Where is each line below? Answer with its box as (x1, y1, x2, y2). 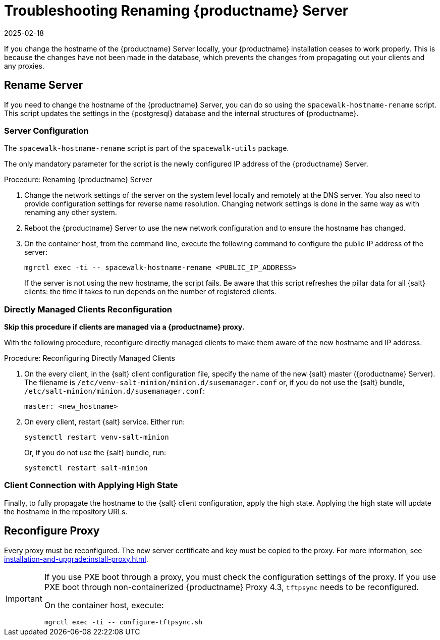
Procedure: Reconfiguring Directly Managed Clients (4, 354, 175, 363)
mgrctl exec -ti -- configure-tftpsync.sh (44, 618, 203, 626)
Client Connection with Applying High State (4, 480, 178, 491)
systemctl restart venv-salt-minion (24, 433, 169, 442)
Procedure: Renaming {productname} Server (4, 175, 152, 184)
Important (6, 594, 42, 604)
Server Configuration (4, 125, 89, 136)
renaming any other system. (24, 208, 117, 217)
